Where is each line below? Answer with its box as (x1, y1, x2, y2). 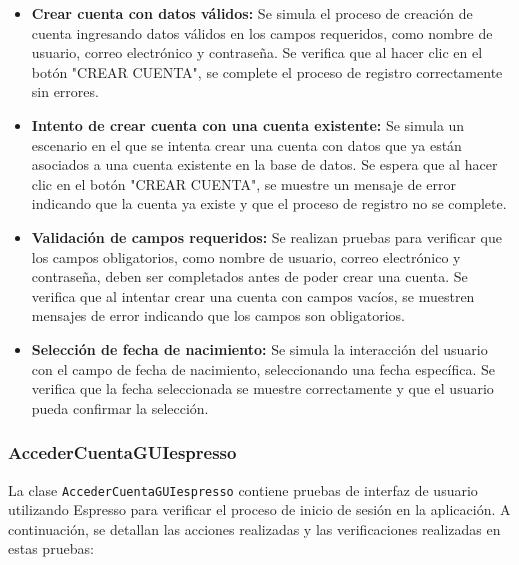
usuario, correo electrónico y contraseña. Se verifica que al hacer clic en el (31, 42, 483, 63)
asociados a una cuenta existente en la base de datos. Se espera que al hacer (31, 154, 498, 175)
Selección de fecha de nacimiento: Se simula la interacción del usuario (31, 338, 488, 359)
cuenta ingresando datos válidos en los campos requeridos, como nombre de (31, 22, 493, 43)
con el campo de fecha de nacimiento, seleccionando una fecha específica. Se (31, 358, 496, 379)
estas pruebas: (8, 538, 94, 559)
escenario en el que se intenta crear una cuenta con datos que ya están (31, 134, 462, 155)
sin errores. (31, 81, 99, 102)
